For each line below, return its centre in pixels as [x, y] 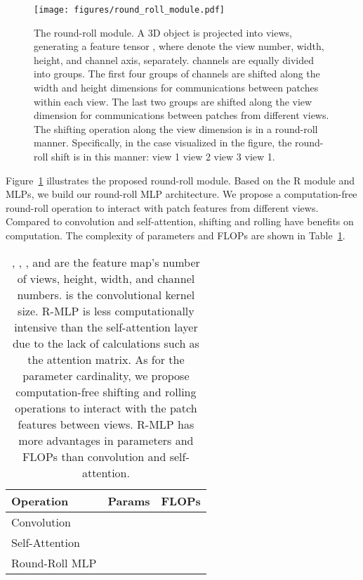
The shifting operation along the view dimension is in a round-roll [176, 128]
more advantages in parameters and [106, 440]
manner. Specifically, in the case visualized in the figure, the [163, 143]
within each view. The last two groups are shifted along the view [173, 101]
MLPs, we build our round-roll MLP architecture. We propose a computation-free [181, 194]
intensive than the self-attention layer [106, 327]
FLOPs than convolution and [94, 456]
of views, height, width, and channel [106, 278]
